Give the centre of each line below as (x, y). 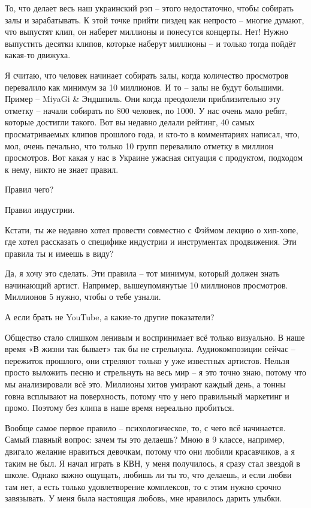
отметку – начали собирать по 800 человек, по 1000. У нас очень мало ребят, (146, 110)
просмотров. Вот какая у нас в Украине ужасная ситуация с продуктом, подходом (154, 157)
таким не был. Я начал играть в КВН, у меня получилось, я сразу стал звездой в (153, 463)
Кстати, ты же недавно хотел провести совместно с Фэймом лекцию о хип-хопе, (152, 229)
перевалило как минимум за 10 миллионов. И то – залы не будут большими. (144, 87)
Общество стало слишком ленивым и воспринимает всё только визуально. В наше (155, 337)
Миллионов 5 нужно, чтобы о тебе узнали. (83, 297)
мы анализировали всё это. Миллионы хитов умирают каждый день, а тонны (145, 384)
